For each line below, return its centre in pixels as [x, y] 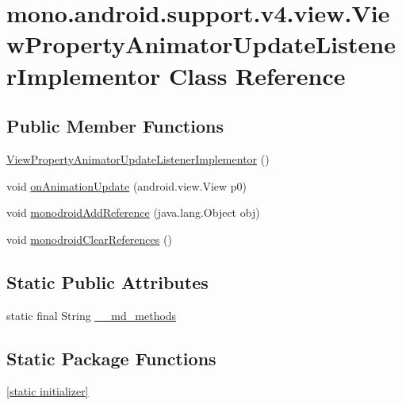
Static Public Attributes [107, 282]
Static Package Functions [111, 358]
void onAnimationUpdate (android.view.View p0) [127, 185]
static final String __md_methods [92, 315]
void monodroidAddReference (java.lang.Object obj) [133, 212]
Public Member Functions [115, 126]
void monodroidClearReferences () [89, 239]
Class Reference [257, 75]
